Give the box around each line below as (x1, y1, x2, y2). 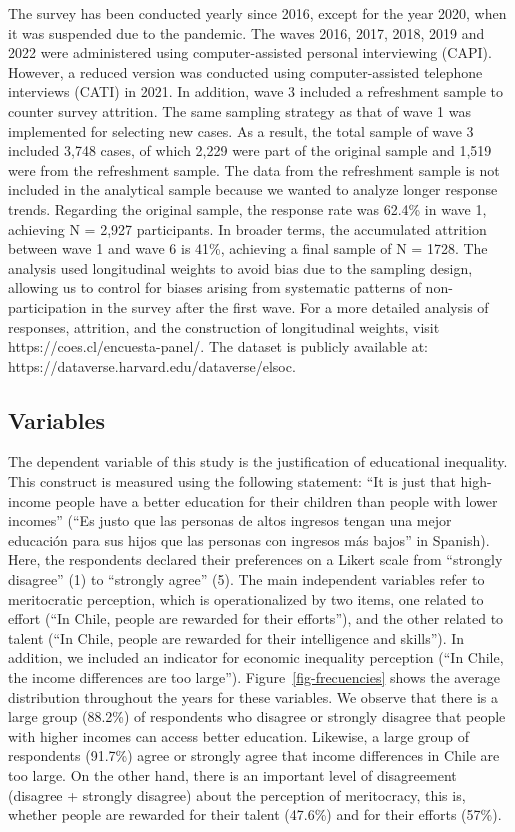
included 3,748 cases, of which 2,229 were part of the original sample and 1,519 (8, 140, 492, 161)
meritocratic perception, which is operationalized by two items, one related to (8, 588, 484, 609)
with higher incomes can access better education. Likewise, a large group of (8, 725, 470, 746)
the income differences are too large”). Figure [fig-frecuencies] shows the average (8, 667, 500, 688)
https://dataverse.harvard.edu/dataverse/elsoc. (8, 355, 296, 376)
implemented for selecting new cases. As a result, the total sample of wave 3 (8, 120, 474, 141)
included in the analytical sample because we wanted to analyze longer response (8, 179, 498, 200)
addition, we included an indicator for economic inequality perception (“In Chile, (8, 647, 504, 668)
